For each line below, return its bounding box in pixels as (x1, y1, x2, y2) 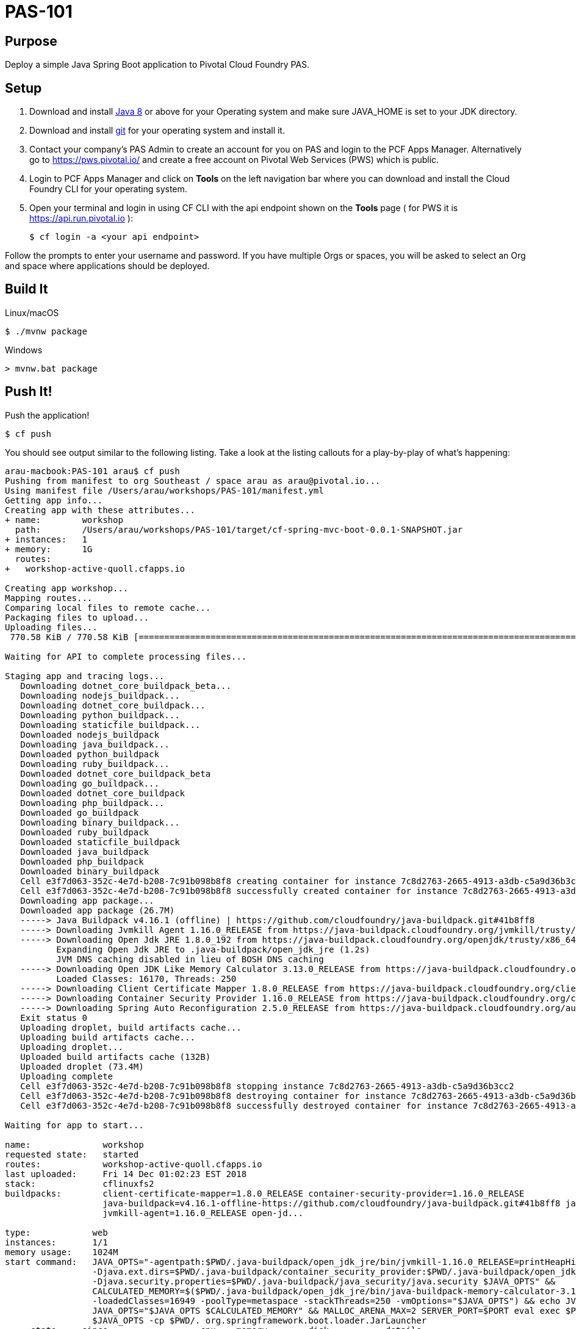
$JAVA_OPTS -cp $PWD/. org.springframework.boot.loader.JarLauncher (92, 1315, 427, 1325)
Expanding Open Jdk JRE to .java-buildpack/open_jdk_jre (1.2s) (56, 944, 370, 954)
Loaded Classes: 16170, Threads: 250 (56, 973, 237, 984)
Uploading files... (5, 622, 98, 632)
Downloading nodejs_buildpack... (20, 690, 180, 701)
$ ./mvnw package (5, 326, 87, 336)
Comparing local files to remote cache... (5, 602, 211, 613)
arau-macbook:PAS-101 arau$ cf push (5, 466, 180, 476)
